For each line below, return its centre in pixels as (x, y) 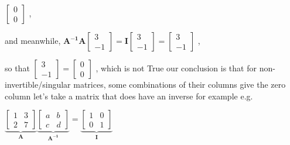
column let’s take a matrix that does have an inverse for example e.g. (129, 96)
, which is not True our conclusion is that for (176, 68)
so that (17, 68)
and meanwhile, (33, 40)
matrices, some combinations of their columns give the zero (180, 84)
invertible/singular (38, 84)
